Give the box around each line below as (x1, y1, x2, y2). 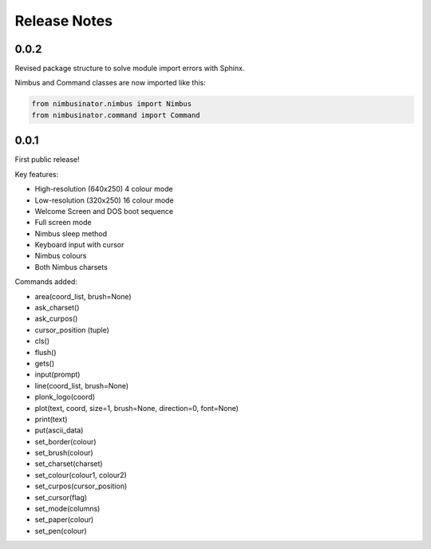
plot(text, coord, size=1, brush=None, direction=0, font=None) (34, 403, 239, 413)
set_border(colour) (34, 436, 97, 446)
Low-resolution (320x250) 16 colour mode (34, 196, 175, 205)
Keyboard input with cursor (34, 240, 125, 250)
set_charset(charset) (34, 459, 103, 468)
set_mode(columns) (34, 504, 101, 514)
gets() (34, 358, 55, 368)
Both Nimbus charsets (34, 262, 108, 271)
